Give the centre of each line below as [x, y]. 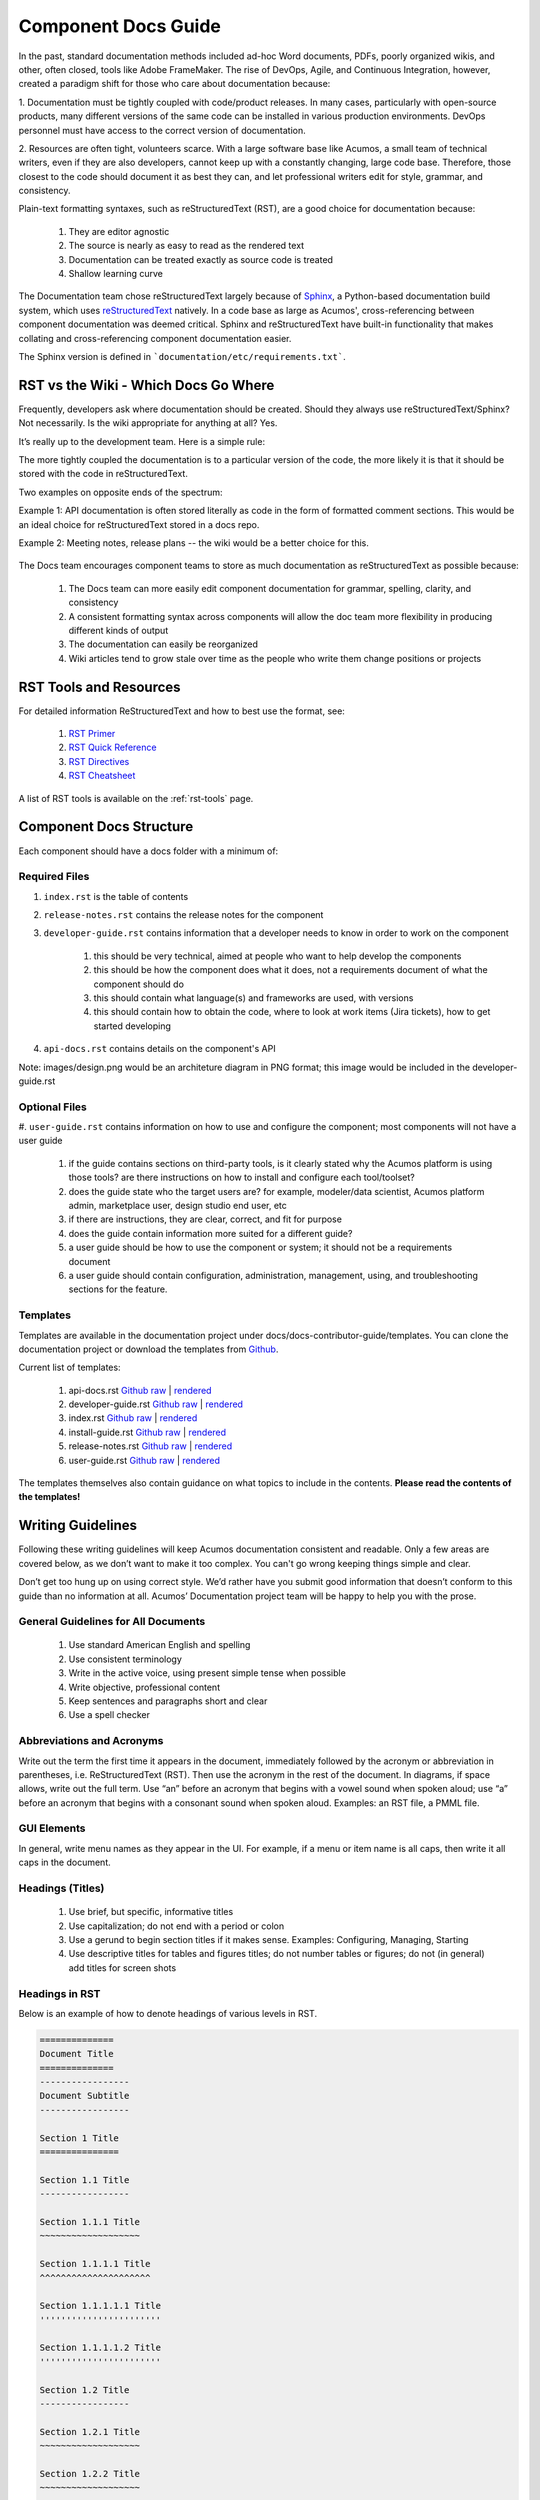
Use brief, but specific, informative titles [151, 1912]
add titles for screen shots [122, 1967]
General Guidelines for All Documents [112, 1622]
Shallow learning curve [116, 274]
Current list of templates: [69, 1367]
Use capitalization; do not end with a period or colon [176, 1926]
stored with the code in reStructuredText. [103, 474]
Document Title [76, 2054]
